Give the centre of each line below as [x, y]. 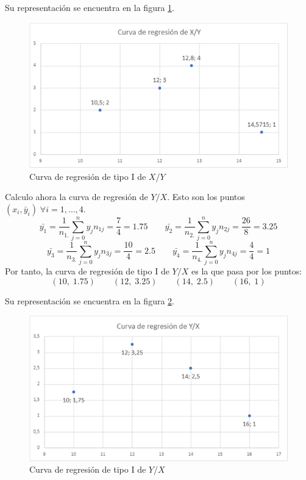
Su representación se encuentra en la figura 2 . [90, 300]
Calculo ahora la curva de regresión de [76, 197]
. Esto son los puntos [206, 197]
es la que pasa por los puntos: [247, 271]
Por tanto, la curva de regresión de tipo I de [87, 271]
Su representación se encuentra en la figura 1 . [90, 7]
